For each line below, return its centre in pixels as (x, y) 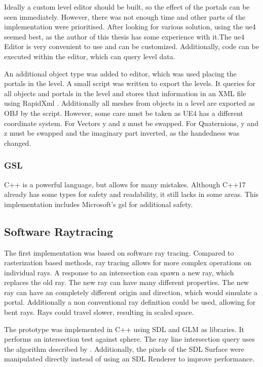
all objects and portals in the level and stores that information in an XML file (125, 93)
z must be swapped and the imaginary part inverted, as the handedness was (122, 133)
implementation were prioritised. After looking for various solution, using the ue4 (130, 27)
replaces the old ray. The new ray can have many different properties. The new (126, 282)
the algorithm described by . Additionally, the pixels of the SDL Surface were (124, 349)
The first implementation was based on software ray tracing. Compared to (119, 252)
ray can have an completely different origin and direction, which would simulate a (131, 292)
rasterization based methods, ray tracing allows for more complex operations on (128, 262)
